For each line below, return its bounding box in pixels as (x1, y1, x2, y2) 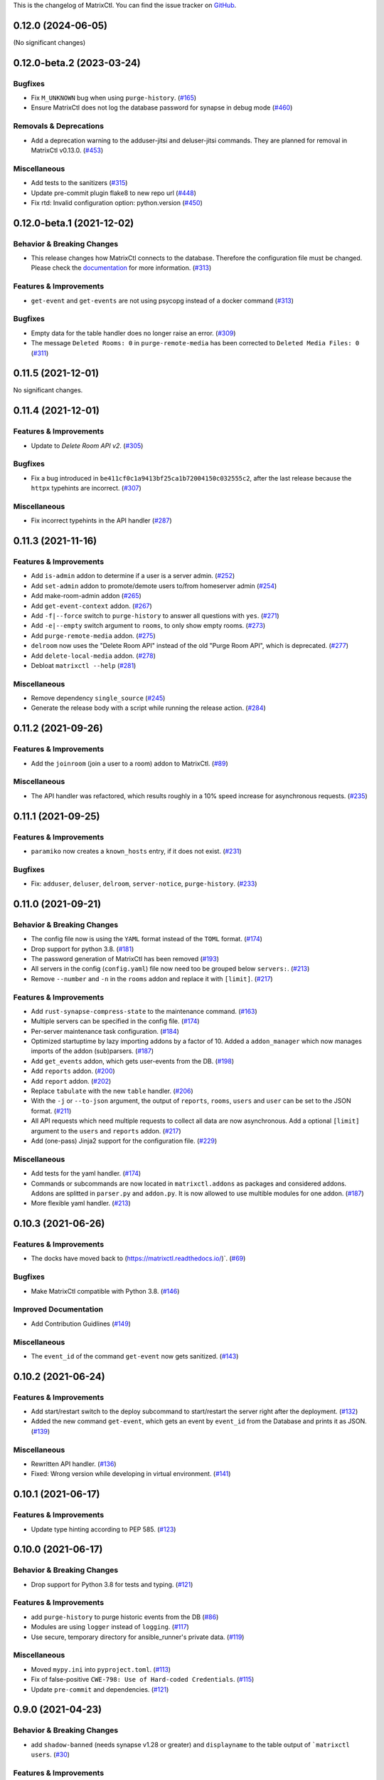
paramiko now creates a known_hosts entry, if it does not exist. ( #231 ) (31, 847, 242, 855)
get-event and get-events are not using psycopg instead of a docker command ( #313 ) (31, 296, 294, 305)
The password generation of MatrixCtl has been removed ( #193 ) (31, 954, 220, 963)
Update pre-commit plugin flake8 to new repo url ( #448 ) (31, 189, 197, 197)
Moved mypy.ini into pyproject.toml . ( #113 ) (31, 1665, 171, 1673)
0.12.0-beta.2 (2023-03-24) (13, 57, 142, 69)
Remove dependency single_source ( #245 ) (31, 694, 166, 703)
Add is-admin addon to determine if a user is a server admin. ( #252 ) (31, 572, 235, 580)
